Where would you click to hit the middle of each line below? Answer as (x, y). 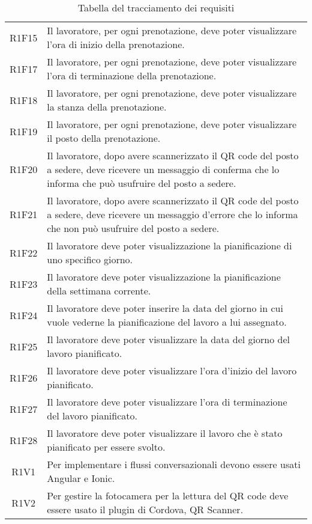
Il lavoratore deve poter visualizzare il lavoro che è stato (165, 433)
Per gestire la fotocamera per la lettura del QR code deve (168, 495)
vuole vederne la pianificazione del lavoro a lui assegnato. (167, 322)
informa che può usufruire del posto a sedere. (142, 183)
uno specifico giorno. (90, 259)
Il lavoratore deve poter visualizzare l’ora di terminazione (167, 402)
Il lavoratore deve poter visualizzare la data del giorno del (168, 339)
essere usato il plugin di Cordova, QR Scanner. (145, 509)
